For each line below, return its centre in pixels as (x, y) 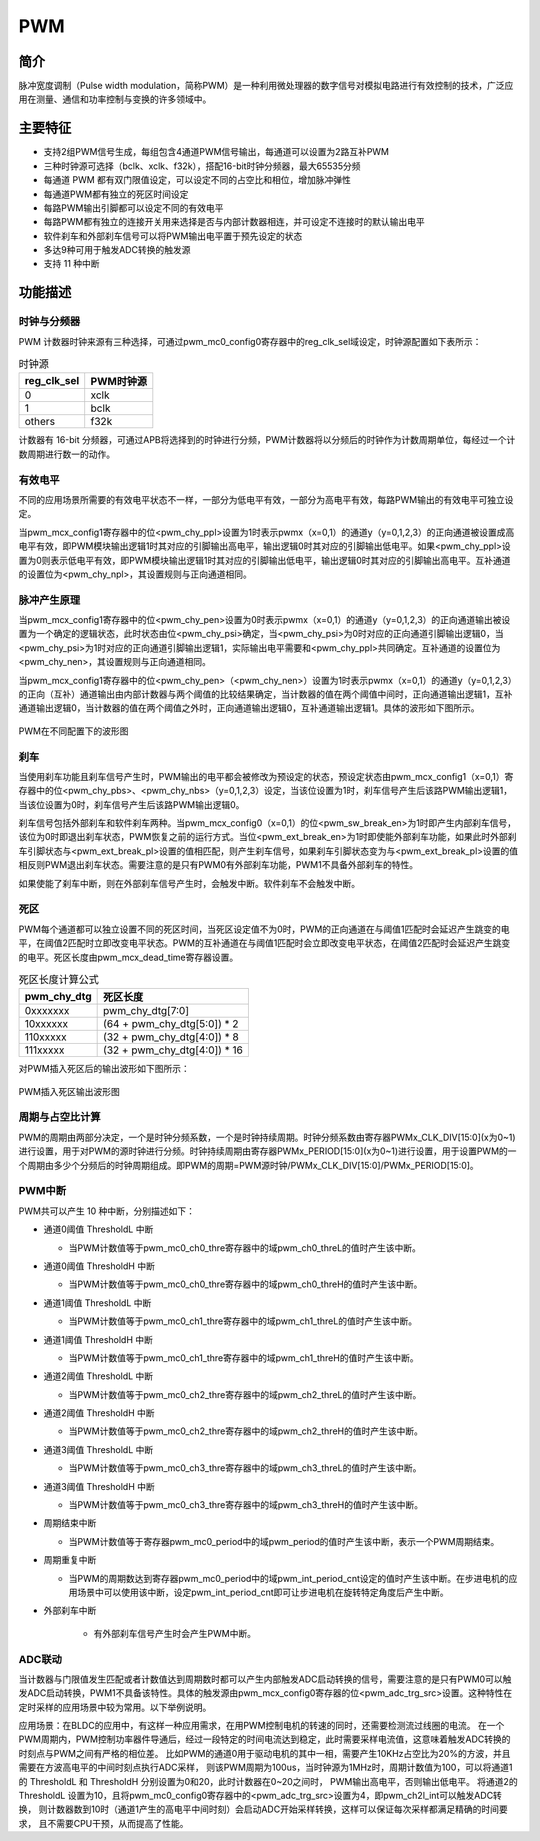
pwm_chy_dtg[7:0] (146, 1011)
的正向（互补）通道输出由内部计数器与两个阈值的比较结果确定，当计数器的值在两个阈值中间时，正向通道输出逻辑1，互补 (265, 694)
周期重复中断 (70, 1560)
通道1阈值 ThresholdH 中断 (98, 1339)
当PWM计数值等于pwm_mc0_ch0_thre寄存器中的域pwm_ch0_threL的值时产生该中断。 (245, 1247)
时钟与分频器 (49, 322)
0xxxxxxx (47, 1011)
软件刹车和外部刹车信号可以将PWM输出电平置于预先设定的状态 (173, 236)
